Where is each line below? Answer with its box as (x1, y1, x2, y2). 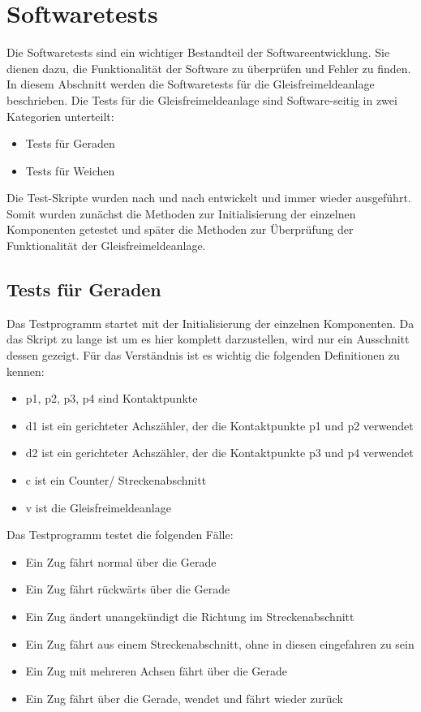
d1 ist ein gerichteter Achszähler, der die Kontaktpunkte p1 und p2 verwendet (25, 416, 414, 434)
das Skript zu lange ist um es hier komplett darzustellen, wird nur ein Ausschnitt (6, 330, 410, 347)
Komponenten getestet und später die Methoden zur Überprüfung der (6, 221, 354, 238)
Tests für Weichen (25, 162, 115, 179)
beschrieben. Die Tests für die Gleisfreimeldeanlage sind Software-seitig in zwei (6, 91, 397, 108)
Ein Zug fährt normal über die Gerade (25, 553, 217, 570)
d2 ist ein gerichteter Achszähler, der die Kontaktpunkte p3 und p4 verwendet (25, 444, 414, 461)
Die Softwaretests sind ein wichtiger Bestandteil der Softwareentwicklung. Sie (6, 44, 390, 61)
